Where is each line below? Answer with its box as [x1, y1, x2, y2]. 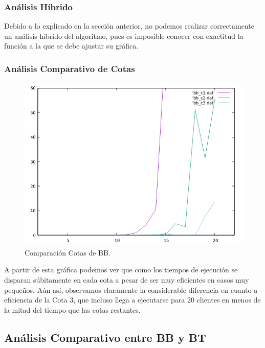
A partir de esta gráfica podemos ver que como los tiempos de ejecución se [4, 264, 238, 275]
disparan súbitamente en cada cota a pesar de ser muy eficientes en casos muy [4, 274, 249, 285]
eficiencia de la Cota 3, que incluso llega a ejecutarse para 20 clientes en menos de [4, 294, 261, 305]
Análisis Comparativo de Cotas [4, 62, 135, 75]
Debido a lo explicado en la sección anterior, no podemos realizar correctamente [4, 20, 254, 31]
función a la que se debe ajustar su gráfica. [4, 40, 139, 51]
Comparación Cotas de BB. [25, 247, 111, 258]
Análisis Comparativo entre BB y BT [4, 329, 206, 345]
